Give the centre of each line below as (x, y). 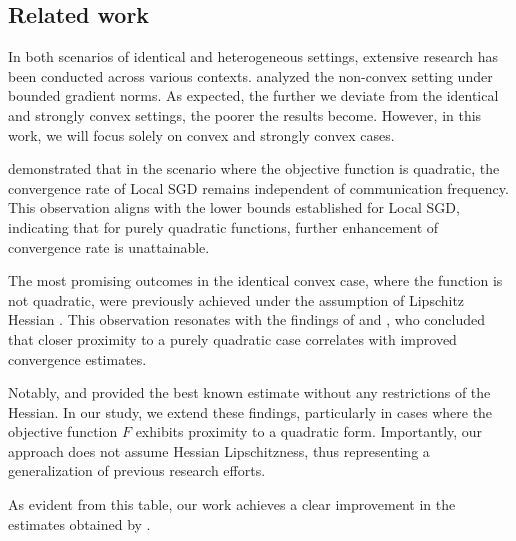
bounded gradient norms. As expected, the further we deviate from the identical (253, 95)
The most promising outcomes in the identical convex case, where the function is (255, 280)
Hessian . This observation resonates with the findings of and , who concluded (247, 319)
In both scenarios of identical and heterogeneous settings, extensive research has (253, 56)
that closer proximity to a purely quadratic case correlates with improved (232, 338)
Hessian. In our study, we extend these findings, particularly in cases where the (250, 411)
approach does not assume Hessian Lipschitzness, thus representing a (219, 450)
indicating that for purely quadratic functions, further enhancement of (223, 226)
